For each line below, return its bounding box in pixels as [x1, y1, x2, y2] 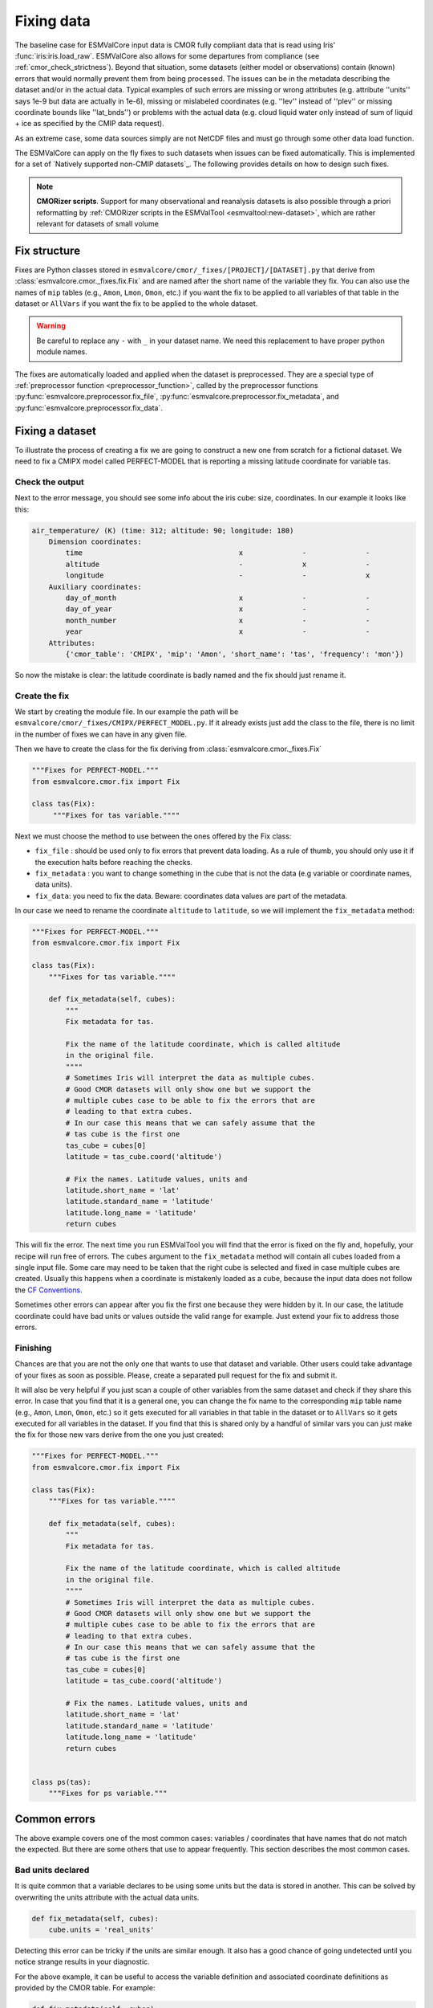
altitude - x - [65, 559, 370, 569]
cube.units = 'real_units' [48, 1924, 156, 1934]
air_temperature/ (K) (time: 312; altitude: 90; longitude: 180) [31, 526, 294, 535]
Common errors [14, 1812, 96, 1826]
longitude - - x [65, 571, 370, 580]
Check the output [14, 476, 84, 488]
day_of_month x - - [65, 593, 370, 602]
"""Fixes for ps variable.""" [48, 1789, 168, 1798]
